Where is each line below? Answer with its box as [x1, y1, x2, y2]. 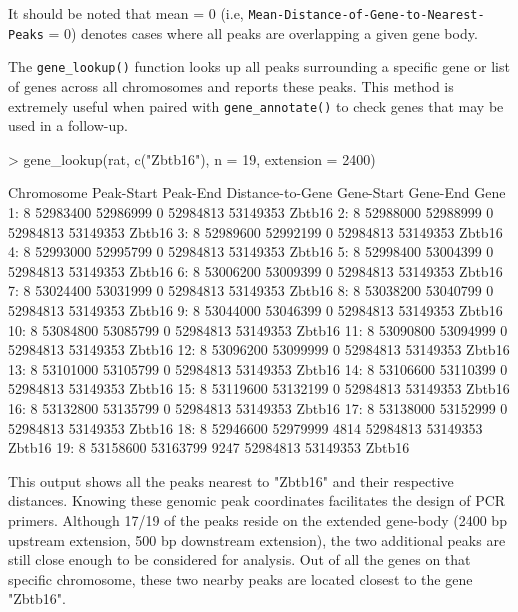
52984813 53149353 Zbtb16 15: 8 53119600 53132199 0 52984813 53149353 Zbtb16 [8, 378, 510, 399]
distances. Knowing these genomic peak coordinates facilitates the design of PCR [8, 490, 506, 511]
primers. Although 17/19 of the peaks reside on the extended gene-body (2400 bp [8, 509, 507, 530]
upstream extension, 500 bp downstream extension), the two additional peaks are [8, 529, 506, 550]
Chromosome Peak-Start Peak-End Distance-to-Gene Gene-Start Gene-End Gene [8, 182, 506, 203]
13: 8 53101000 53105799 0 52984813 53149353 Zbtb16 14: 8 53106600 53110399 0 [8, 358, 508, 379]
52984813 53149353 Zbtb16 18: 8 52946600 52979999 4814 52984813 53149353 [8, 417, 483, 438]
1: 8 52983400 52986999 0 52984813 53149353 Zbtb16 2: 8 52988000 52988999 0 [8, 202, 494, 222]
